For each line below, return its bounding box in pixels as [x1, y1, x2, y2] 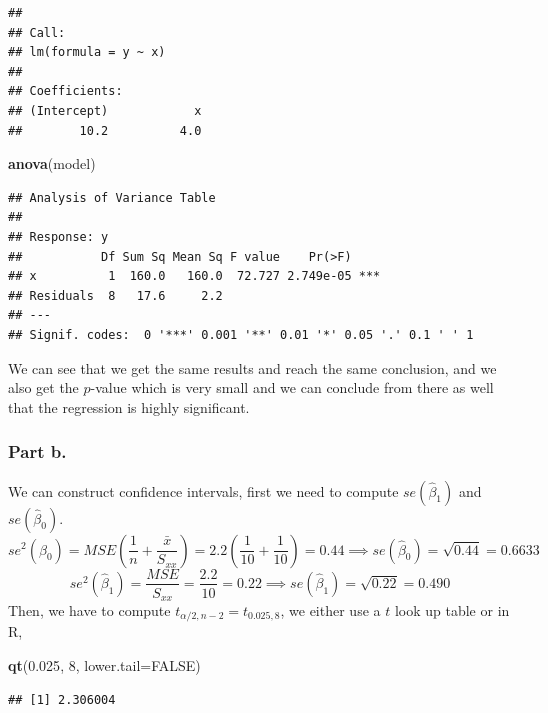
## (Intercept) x [8, 103, 202, 118]
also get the [8, 377, 79, 398]
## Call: [8, 25, 66, 40]
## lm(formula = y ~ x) [8, 45, 166, 60]
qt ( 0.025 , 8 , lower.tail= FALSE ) [8, 655, 201, 676]
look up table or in [394, 600, 510, 621]
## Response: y [8, 229, 109, 244]
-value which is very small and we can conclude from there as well [90, 377, 494, 398]
